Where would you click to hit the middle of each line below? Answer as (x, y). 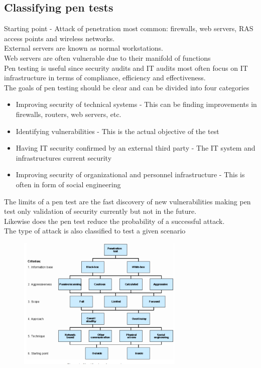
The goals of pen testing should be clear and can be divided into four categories (127, 87)
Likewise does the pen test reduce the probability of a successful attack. (114, 221)
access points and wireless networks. (59, 38)
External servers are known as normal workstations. (84, 48)
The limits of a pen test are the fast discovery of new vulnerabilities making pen (127, 201)
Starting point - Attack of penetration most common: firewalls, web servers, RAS (129, 28)
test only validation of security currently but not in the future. (100, 211)
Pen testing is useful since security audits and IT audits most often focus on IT (126, 68)
